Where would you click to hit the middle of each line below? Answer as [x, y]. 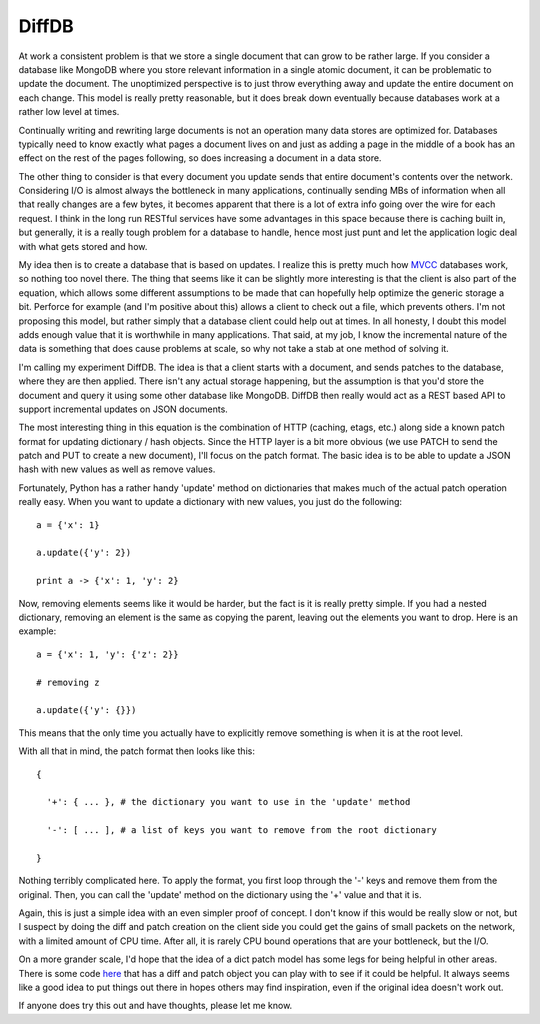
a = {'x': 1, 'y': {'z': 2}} [107, 654]
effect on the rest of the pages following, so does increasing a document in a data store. [200, 158]
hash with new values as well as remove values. [117, 469]
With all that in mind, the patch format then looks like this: [136, 751]
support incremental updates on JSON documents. [123, 409]
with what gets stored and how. [83, 246]
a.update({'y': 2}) [84, 553]
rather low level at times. [69, 112]
